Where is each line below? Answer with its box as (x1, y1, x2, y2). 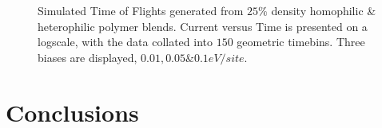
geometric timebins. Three (237, 33, 365, 50)
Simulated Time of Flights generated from (38, 2, 244, 18)
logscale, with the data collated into (38, 33, 213, 50)
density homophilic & (271, 2, 376, 18)
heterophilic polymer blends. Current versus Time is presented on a (38, 17, 368, 34)
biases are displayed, (38, 48, 137, 65)
